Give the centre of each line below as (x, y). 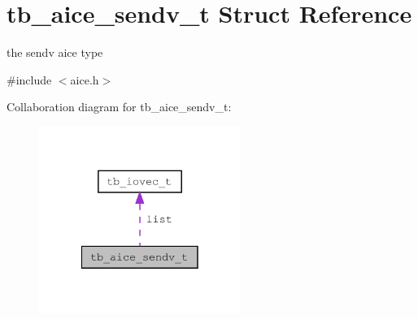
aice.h (85, 79)
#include (29, 79)
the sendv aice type (55, 52)
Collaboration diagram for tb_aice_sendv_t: (119, 107)
